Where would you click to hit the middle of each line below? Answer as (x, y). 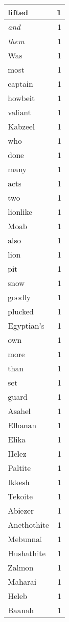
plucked (21, 311)
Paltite (19, 468)
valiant (20, 112)
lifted (18, 12)
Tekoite (21, 496)
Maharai (22, 582)
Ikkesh (19, 482)
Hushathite (27, 553)
